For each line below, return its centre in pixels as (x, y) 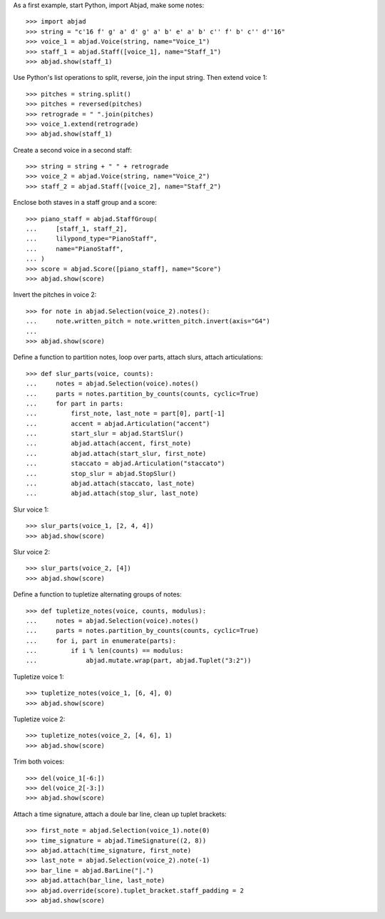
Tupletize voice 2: (39, 719)
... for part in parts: (75, 403)
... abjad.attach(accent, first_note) (109, 443)
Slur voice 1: (31, 509)
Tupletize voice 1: (38, 676)
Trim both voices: (38, 762)
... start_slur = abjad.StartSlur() (105, 434)
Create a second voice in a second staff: (72, 150)
